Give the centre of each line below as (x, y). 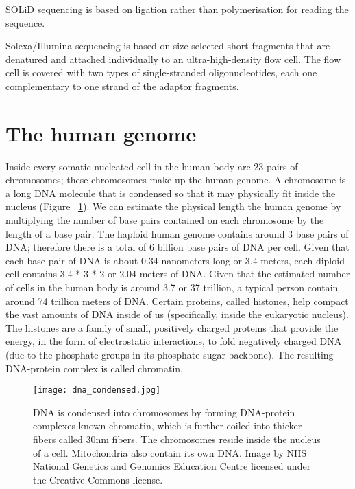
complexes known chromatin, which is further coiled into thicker (168, 425)
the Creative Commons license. (98, 479)
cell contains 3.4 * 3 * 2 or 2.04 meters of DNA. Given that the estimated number (178, 274)
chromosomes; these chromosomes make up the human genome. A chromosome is (176, 180)
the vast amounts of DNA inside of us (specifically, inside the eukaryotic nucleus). (177, 314)
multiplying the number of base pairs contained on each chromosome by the (165, 220)
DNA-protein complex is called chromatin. (94, 368)
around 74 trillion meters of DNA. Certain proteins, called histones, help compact (177, 300)
